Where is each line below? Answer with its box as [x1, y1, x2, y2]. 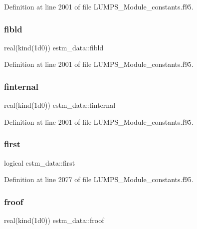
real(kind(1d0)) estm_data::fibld [4, 42, 104, 52]
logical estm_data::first [4, 157, 75, 168]
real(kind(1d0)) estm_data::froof [4, 215, 104, 226]
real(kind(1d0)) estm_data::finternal [4, 100, 116, 110]
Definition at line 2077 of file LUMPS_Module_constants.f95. [4, 174, 194, 185]
